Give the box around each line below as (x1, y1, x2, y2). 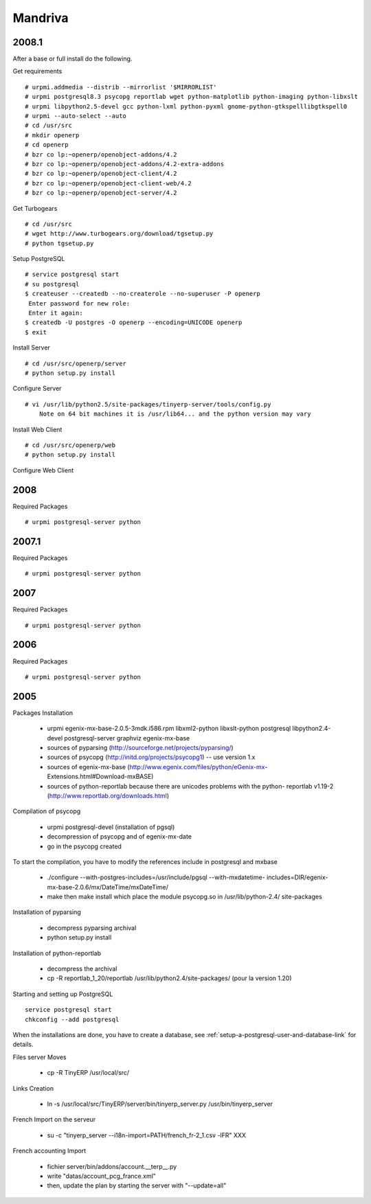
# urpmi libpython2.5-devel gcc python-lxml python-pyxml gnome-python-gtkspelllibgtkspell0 (25, 102, 348, 110)
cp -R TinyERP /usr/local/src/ (47, 1069, 130, 1077)
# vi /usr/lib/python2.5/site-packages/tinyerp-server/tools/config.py (25, 400, 271, 408)
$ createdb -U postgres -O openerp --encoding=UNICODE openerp (25, 319, 243, 326)
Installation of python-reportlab (12, 949, 102, 957)
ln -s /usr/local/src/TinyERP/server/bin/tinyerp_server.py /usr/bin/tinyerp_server (47, 1100, 273, 1108)
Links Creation (12, 1084, 54, 1092)
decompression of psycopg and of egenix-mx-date (47, 832, 192, 841)
